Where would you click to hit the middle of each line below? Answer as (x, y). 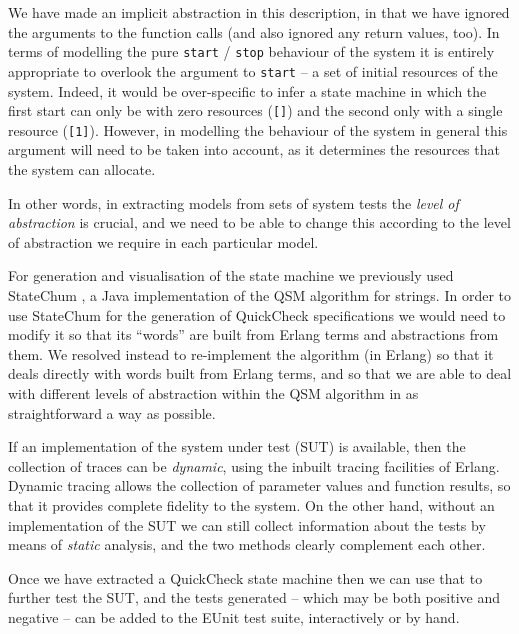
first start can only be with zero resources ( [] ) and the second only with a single (255, 110)
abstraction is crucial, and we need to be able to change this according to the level (259, 222)
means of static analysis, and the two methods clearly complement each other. (247, 544)
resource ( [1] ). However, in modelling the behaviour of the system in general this (258, 129)
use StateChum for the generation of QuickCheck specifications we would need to (257, 314)
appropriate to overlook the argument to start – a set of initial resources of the (253, 70)
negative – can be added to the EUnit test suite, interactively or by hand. (234, 616)
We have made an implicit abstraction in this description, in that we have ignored (259, 12)
